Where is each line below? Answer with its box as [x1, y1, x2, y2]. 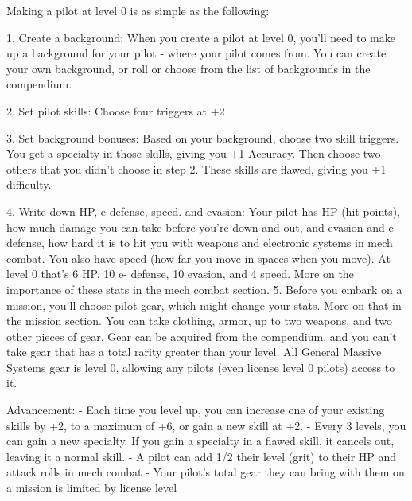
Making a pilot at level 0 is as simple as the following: [6, 2, 270, 18]
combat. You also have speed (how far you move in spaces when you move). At [6, 249, 391, 266]
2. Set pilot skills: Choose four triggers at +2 [6, 102, 225, 119]
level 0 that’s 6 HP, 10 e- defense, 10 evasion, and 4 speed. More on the [6, 265, 354, 282]
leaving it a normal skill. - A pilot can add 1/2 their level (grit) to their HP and [6, 448, 397, 464]
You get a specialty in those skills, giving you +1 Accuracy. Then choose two [6, 145, 381, 162]
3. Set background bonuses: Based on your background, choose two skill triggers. [6, 129, 399, 146]
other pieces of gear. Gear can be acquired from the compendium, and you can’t [6, 327, 397, 344]
